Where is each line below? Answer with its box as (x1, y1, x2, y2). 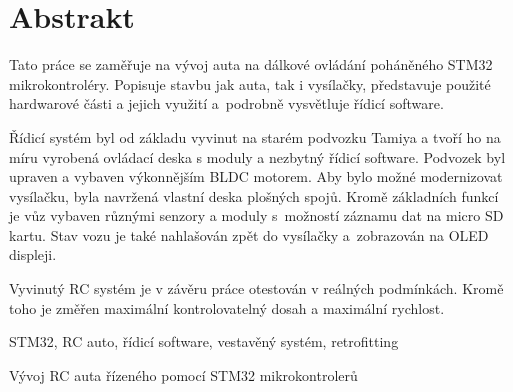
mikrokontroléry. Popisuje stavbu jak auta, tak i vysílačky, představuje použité (9, 73, 491, 94)
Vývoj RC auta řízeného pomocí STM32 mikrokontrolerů (9, 364, 358, 385)
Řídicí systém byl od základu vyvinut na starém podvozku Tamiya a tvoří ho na (9, 126, 501, 147)
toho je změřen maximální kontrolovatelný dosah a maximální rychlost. (9, 297, 445, 318)
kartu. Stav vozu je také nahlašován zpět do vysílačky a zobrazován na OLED (9, 224, 489, 245)
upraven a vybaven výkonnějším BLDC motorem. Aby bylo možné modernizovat (9, 166, 503, 187)
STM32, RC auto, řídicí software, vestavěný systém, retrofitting (9, 331, 399, 352)
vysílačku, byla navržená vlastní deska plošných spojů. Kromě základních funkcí (9, 185, 499, 206)
